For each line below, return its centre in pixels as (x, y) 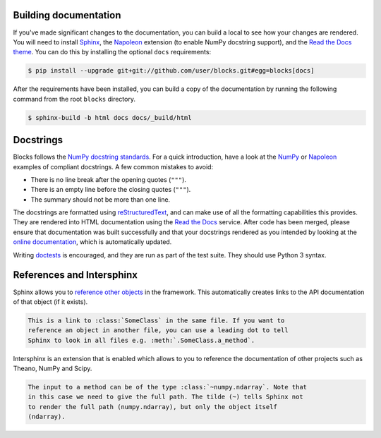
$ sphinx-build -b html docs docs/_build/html (110, 117)
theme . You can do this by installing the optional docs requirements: (112, 52)
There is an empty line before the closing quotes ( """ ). (111, 190)
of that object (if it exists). (50, 302)
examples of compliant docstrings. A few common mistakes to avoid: (113, 166)
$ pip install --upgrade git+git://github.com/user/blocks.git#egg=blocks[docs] (171, 71)
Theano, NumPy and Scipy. (53, 369)
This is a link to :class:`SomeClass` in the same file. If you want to (156, 320)
